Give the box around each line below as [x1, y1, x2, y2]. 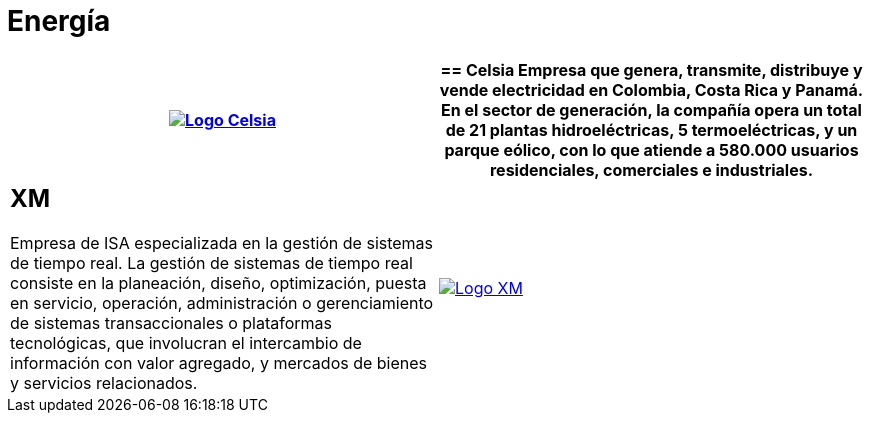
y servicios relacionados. [10, 372, 198, 393]
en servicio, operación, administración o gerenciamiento [10, 292, 434, 313]
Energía [7, 4, 111, 38]
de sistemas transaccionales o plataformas [10, 312, 333, 333]
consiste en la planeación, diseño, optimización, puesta [10, 272, 427, 293]
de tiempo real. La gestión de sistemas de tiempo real [10, 252, 413, 273]
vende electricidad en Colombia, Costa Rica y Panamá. [439, 79, 864, 100]
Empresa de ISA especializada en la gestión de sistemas [10, 232, 434, 253]
